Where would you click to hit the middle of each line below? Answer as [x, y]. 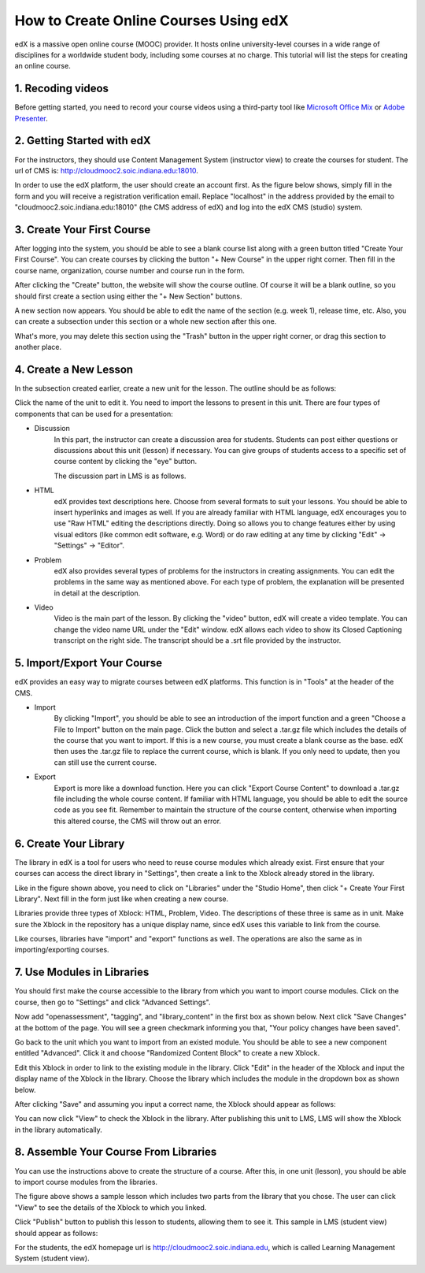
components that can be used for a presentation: [94, 414]
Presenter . [31, 118]
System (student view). [52, 1258]
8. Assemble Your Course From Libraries [116, 1152]
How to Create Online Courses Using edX [152, 20]
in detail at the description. [97, 593]
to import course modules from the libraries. [86, 1182]
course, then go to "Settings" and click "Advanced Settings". [113, 1002]
